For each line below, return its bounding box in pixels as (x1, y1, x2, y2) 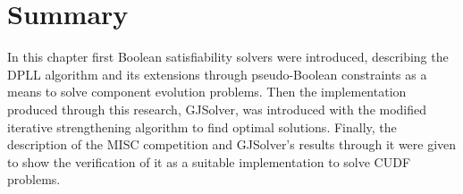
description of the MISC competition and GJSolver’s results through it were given (7, 135, 457, 154)
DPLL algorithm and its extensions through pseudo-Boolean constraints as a (7, 64, 427, 83)
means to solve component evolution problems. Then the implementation (7, 82, 407, 101)
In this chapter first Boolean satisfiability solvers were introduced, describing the (7, 47, 449, 66)
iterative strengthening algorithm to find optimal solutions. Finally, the (7, 117, 397, 136)
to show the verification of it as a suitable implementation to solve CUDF (7, 152, 411, 171)
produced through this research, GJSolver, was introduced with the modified (7, 99, 427, 118)
